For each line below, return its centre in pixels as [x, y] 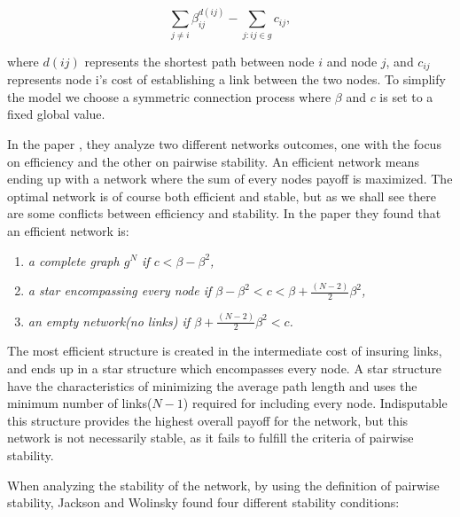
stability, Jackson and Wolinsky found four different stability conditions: [203, 502]
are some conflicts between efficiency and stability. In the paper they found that [224, 213]
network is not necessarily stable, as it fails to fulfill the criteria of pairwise [211, 438]
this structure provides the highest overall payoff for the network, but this [208, 420]
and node [352, 61]
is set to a [406, 96]
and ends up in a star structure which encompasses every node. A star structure [225, 368]
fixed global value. [56, 114]
